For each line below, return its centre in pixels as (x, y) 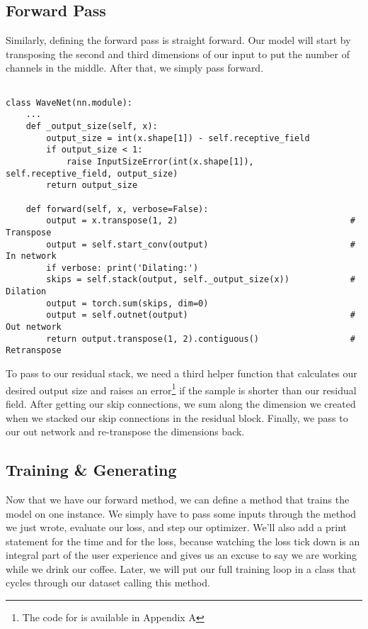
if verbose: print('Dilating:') (122, 268)
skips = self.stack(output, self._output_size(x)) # (201, 280)
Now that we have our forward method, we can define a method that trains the (178, 499)
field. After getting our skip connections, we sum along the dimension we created (181, 403)
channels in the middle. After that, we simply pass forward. (135, 68)
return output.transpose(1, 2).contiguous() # (201, 339)
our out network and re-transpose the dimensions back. (125, 432)
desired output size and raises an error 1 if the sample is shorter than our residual (181, 389)
